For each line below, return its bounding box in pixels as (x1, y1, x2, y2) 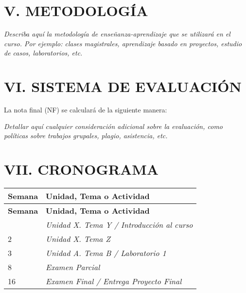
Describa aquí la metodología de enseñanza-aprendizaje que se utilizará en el (4, 29, 230, 39)
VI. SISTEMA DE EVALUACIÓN (4, 76, 242, 96)
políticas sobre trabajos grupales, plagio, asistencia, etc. (4, 130, 168, 141)
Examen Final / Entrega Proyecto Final (46, 275, 182, 287)
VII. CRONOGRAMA (4, 159, 159, 179)
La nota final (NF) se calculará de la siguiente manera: (4, 105, 167, 115)
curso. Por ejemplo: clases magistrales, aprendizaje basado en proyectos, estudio (4, 38, 242, 48)
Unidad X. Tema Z (46, 233, 111, 244)
